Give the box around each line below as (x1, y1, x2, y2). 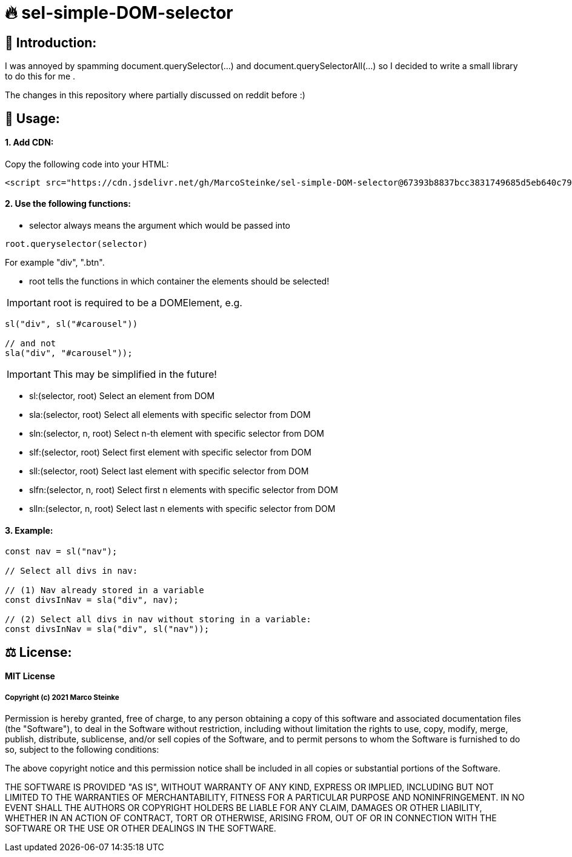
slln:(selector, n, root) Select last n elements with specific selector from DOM (29, 503, 336, 514)
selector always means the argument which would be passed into (29, 220, 290, 231)
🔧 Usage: (5, 110, 60, 126)
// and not (5, 338, 56, 349)
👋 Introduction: (5, 35, 97, 50)
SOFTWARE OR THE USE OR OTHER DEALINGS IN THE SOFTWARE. (5, 823, 276, 834)
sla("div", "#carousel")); (5, 348, 133, 358)
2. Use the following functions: (5, 198, 131, 209)
